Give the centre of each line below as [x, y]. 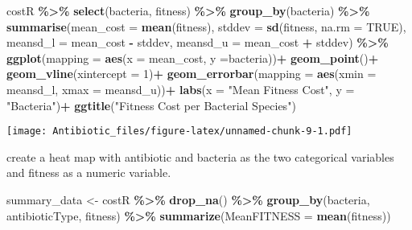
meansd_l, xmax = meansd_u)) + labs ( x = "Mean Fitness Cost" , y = [181, 89]
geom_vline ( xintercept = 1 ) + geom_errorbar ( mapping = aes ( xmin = [192, 74]
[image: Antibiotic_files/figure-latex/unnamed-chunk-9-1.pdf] [179, 131]
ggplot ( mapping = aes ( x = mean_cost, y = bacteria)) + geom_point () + [193, 57]
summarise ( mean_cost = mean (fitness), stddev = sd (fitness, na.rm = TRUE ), [206, 26]
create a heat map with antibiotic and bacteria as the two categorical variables [200, 156]
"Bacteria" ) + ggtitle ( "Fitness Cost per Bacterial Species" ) [151, 105]
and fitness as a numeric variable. [89, 172]
